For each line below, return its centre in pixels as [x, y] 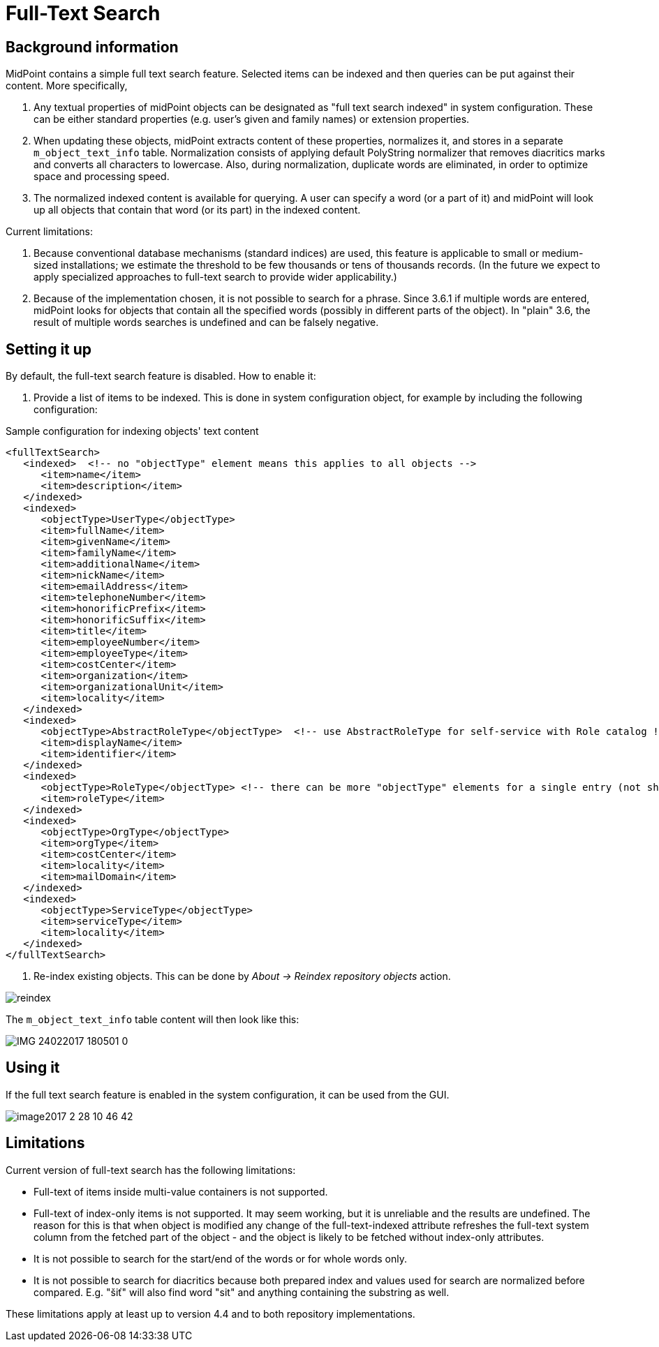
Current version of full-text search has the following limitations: [151, 1170]
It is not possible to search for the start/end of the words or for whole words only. [221, 1258]
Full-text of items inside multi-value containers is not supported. [181, 1191]
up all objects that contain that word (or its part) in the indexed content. [197, 210]
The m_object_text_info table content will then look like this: [153, 1020]
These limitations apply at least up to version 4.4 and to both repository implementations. [210, 1313]
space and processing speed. [102, 177]
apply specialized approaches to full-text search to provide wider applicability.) [215, 277]
